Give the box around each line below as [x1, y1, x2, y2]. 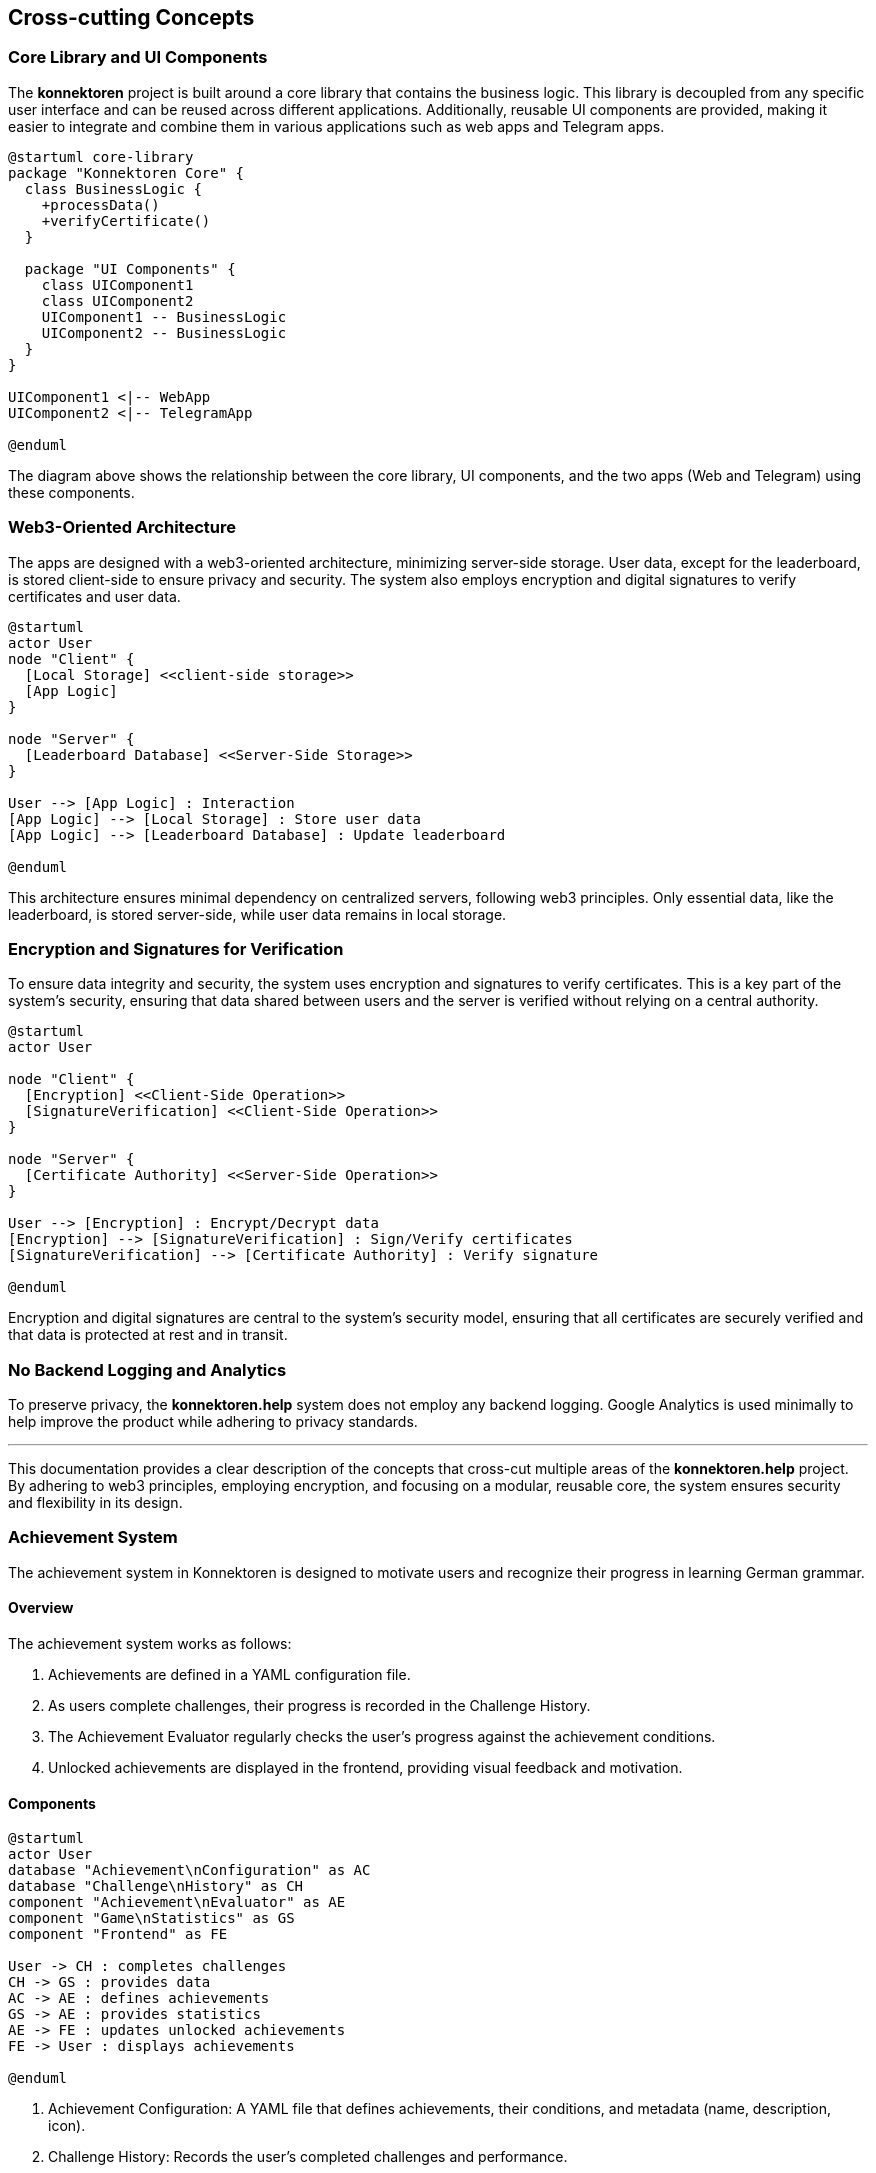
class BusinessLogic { [24, 180, 202, 197]
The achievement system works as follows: [8, 1635, 292, 1653]
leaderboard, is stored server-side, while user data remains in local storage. [8, 905, 507, 923]
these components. [8, 483, 135, 501]
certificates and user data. [8, 587, 181, 605]
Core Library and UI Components [8, 47, 268, 68]
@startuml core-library [8, 148, 194, 165]
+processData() [41, 196, 160, 213]
